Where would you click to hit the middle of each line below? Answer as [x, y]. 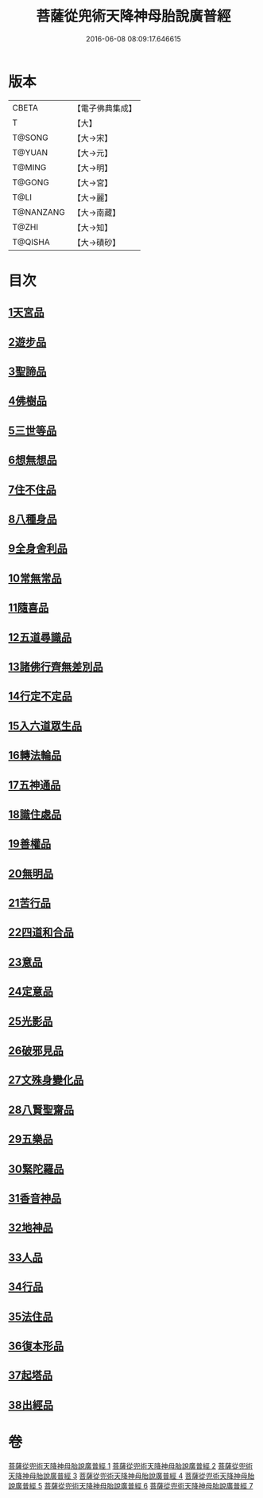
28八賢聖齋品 [41, 1109]
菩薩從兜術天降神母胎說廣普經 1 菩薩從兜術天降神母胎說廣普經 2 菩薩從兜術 [130, 1465]
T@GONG [31, 182]
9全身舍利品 [38, 549]
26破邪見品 [36, 1051]
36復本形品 [36, 1346]
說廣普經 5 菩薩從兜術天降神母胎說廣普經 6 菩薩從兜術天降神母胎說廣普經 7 [131, 1485]
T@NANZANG [39, 212]
